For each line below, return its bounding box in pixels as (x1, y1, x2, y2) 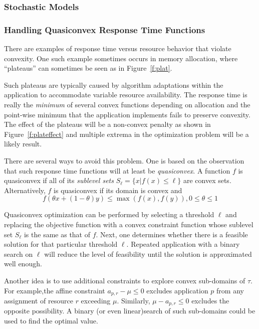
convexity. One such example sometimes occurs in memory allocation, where (4, 53, 238, 63)
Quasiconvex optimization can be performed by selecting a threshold (4, 209, 214, 220)
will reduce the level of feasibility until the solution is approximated (44, 248, 252, 259)
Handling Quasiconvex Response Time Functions (4, 23, 205, 36)
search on (4, 248, 33, 259)
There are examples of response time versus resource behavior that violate (4, 43, 231, 54)
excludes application (146, 285, 208, 295)
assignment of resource (4, 295, 73, 305)
